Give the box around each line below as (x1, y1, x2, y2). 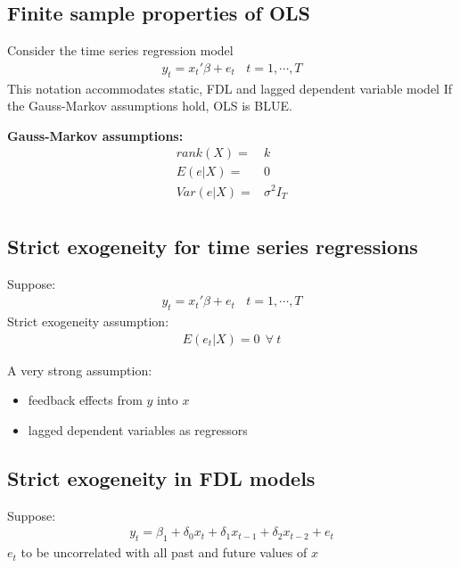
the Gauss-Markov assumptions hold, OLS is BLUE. (7, 96, 292, 115)
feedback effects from (28, 391, 143, 409)
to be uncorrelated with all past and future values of (21, 543, 308, 562)
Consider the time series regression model (7, 41, 234, 60)
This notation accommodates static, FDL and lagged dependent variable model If (7, 78, 453, 97)
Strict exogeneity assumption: (7, 312, 169, 331)
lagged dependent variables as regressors (28, 421, 248, 440)
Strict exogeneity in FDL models (7, 465, 316, 492)
